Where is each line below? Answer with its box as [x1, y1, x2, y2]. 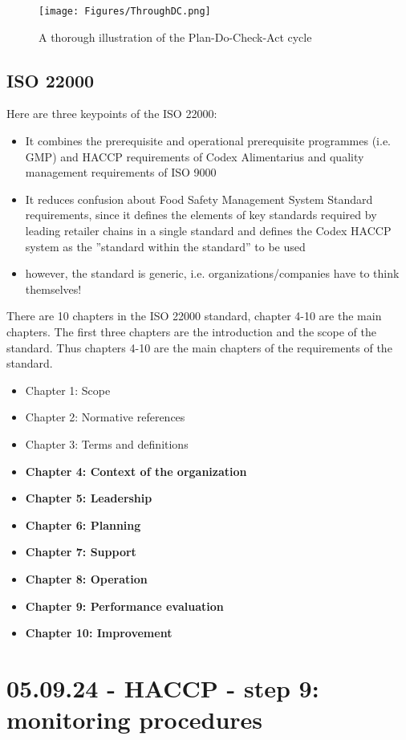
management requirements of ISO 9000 [25, 164, 217, 181]
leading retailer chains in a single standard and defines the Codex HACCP [25, 222, 392, 239]
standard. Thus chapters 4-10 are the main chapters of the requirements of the [6, 339, 392, 356]
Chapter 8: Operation [25, 570, 148, 587]
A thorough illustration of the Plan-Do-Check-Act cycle [39, 28, 312, 45]
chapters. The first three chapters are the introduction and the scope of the [6, 323, 376, 340]
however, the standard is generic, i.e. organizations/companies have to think [25, 265, 400, 282]
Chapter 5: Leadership [25, 490, 152, 506]
